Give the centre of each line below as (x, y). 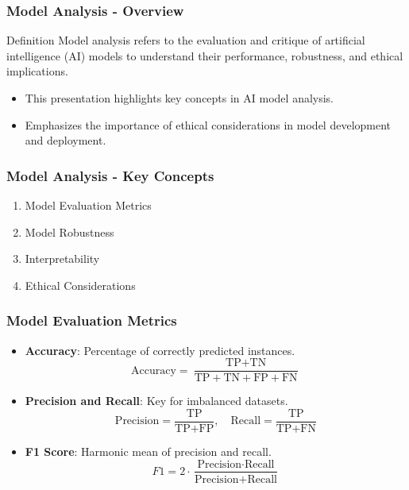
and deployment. (66, 140)
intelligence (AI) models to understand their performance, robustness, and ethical (205, 55)
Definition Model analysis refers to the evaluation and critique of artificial (186, 40)
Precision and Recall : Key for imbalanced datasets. (156, 401)
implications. (37, 71)
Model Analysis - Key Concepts (110, 175)
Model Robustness (69, 231)
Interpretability (62, 259)
